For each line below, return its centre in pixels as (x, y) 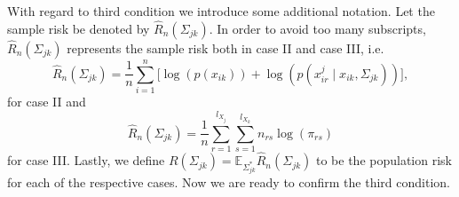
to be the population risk (384, 160)
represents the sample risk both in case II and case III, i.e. (226, 48)
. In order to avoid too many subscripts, (317, 28)
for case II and (47, 102)
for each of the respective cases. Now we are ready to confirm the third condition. (229, 182)
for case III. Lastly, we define (86, 160)
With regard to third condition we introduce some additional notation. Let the (221, 11)
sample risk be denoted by (79, 28)
